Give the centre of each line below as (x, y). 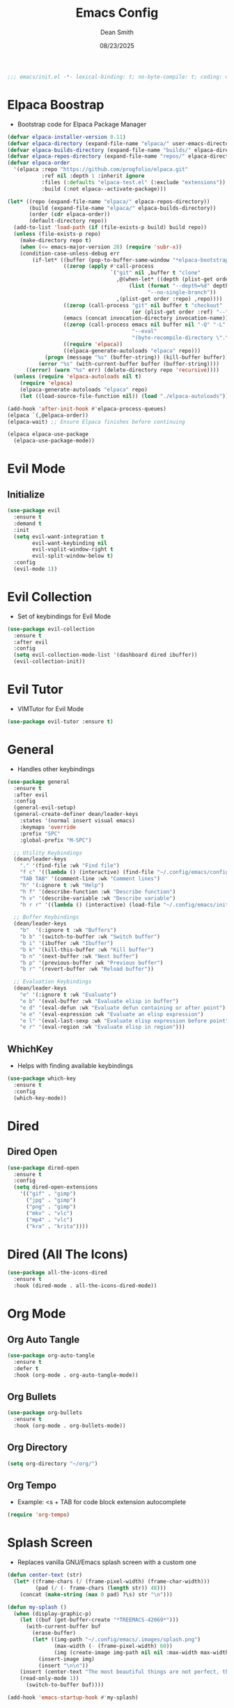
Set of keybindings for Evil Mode (64, 616)
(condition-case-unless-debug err (70, 253)
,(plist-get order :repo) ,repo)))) (169, 299)
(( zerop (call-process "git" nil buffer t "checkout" (143, 305)
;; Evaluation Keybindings (53, 982)
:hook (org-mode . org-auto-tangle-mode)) (76, 1375)
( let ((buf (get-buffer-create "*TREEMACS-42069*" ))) (99, 1620)
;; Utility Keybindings (48, 853)
